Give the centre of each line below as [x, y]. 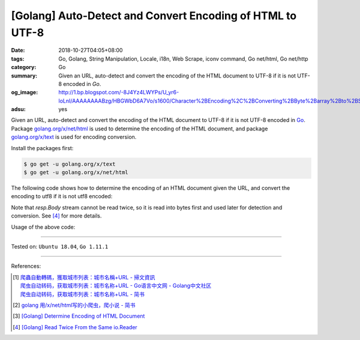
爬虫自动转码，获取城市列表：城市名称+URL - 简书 [82, 294]
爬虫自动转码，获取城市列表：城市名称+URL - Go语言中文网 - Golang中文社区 [116, 286]
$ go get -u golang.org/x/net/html [76, 172]
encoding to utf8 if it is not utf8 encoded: [62, 196]
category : [24, 67]
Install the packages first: [42, 148]
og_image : [25, 93]
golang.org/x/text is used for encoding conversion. [74, 137]
